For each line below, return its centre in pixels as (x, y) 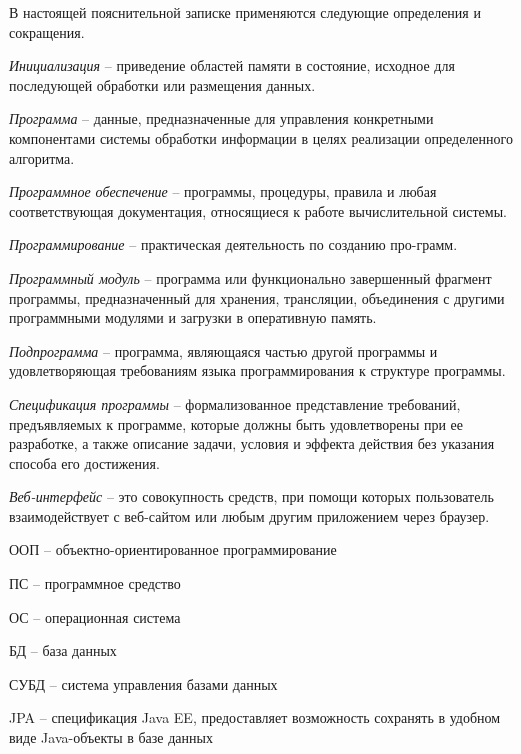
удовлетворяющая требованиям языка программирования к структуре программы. (257, 370)
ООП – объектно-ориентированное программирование (173, 549)
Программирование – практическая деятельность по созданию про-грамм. (233, 244)
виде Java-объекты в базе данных (111, 737)
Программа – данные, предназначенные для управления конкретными (221, 118)
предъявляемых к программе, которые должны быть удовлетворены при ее (236, 423)
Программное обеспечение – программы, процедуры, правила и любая (223, 191)
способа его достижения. (84, 462)
